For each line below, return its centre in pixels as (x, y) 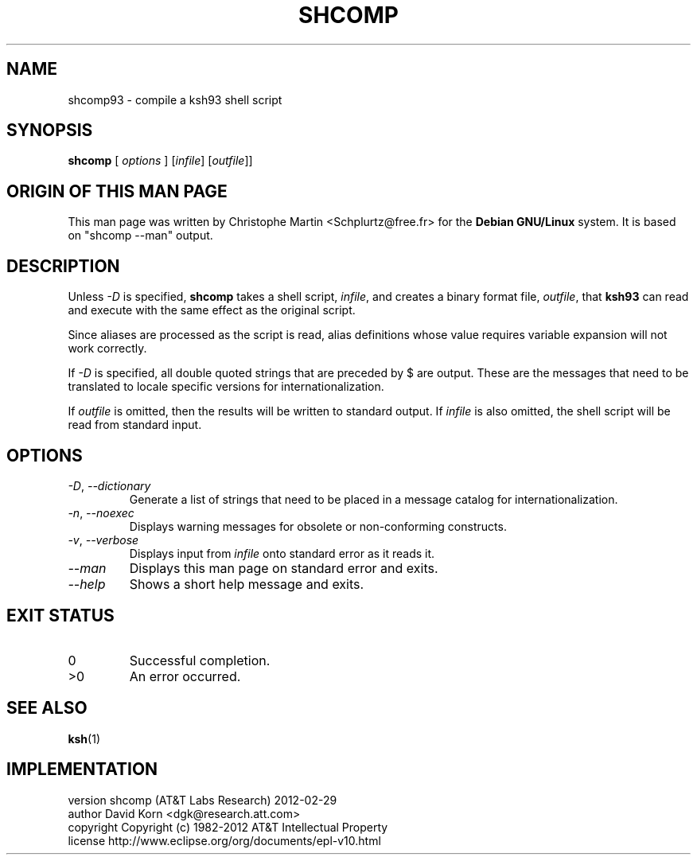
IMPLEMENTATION (82, 769)
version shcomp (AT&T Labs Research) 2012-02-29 (202, 800)
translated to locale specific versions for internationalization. (226, 387)
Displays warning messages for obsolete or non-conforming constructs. (318, 526)
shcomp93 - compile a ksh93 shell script (175, 99)
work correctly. (107, 349)
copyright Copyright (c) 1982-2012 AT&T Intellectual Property (228, 827)
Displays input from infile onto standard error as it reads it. (282, 553)
